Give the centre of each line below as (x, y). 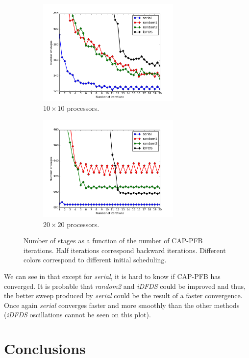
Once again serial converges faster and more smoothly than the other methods (122, 305)
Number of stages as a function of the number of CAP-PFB (113, 241)
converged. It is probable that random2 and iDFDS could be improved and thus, (125, 286)
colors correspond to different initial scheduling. (95, 260)
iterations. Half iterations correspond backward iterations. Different (125, 250)
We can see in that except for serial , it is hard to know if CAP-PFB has (112, 276)
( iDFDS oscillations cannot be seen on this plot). (77, 315)
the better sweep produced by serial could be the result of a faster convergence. (123, 295)
